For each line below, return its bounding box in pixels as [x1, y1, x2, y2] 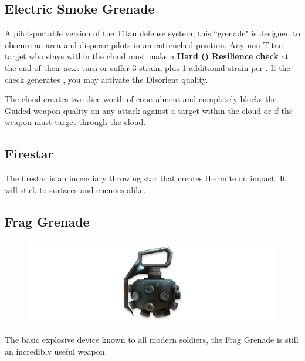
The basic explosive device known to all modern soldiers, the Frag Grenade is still [5, 333, 299, 346]
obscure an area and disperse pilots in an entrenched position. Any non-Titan [5, 38, 283, 50]
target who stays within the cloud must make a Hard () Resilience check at [5, 50, 289, 62]
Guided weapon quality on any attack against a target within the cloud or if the [5, 104, 293, 116]
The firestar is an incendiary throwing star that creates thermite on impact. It [5, 172, 286, 184]
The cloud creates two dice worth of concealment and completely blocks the [5, 93, 277, 105]
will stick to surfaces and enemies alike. [5, 183, 146, 195]
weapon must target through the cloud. [5, 116, 146, 128]
